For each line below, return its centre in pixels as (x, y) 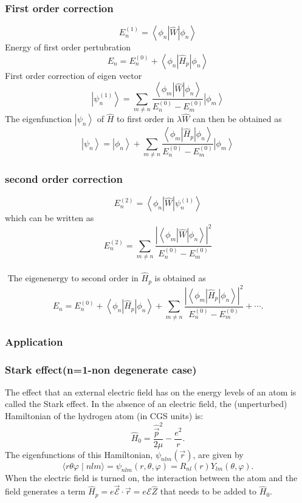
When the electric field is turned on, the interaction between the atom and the (151, 478)
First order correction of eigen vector (74, 75)
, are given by (218, 454)
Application (34, 341)
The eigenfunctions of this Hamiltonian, (79, 454)
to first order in (146, 119)
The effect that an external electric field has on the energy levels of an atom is (151, 392)
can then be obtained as (237, 119)
